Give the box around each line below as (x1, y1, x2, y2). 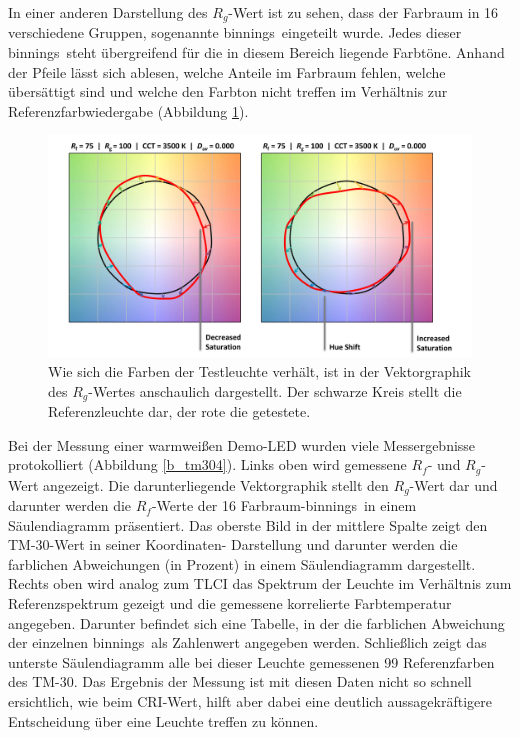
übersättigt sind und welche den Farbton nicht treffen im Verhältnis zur (8, 81, 448, 102)
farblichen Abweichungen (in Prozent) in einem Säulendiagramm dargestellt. (8, 553, 476, 574)
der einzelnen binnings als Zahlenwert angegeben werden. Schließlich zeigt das (8, 632, 487, 653)
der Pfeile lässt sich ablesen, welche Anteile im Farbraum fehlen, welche (8, 61, 446, 82)
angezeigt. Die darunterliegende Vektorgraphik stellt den (43, 474, 389, 495)
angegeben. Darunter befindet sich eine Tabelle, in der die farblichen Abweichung (8, 612, 505, 633)
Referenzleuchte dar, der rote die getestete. (48, 401, 311, 421)
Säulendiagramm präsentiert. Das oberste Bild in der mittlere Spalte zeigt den (8, 514, 488, 535)
